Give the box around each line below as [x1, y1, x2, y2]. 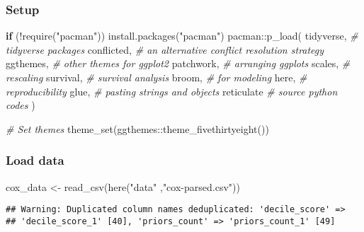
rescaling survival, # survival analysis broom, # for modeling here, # [6, 70, 307, 84]
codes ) [6, 98, 35, 112]
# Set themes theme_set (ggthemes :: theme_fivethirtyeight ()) [6, 121, 269, 136]
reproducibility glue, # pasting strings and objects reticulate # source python [6, 83, 338, 98]
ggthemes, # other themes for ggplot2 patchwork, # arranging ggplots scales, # [6, 56, 351, 71]
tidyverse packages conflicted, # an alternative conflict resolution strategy [6, 42, 324, 57]
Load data [6, 151, 64, 169]
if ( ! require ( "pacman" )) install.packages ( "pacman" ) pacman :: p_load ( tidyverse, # [6, 28, 358, 43]
